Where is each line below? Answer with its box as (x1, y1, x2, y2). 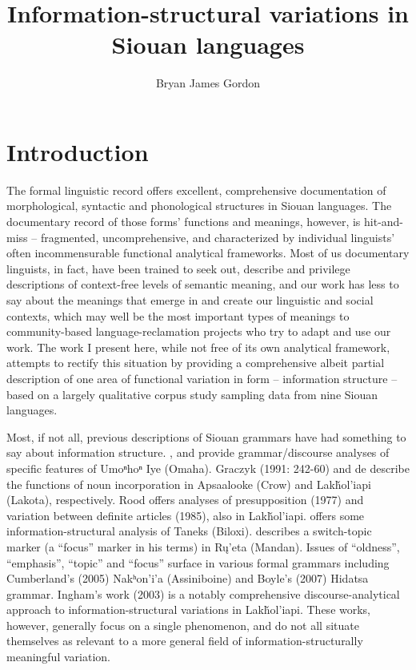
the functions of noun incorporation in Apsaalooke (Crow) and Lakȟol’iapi (6, 475, 371, 492)
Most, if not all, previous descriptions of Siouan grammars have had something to (6, 428, 406, 445)
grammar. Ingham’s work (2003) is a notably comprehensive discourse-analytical (6, 585, 400, 602)
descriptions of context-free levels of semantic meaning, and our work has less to (6, 276, 399, 293)
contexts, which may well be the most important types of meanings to (6, 307, 350, 324)
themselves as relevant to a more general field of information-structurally (6, 632, 363, 649)
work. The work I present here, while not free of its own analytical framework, (6, 338, 390, 355)
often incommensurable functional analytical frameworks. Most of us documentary (6, 244, 410, 261)
